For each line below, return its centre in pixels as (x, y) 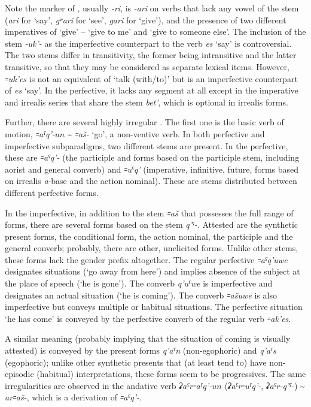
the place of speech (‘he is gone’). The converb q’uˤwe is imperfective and (139, 283)
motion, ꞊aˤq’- (30, 133)
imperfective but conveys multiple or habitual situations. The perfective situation (154, 307)
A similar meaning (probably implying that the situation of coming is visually (148, 338)
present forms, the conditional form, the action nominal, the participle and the (149, 236)
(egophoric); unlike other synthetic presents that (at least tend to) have (136, 362)
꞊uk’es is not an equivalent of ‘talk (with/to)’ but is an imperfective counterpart (151, 78)
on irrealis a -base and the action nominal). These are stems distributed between (151, 181)
